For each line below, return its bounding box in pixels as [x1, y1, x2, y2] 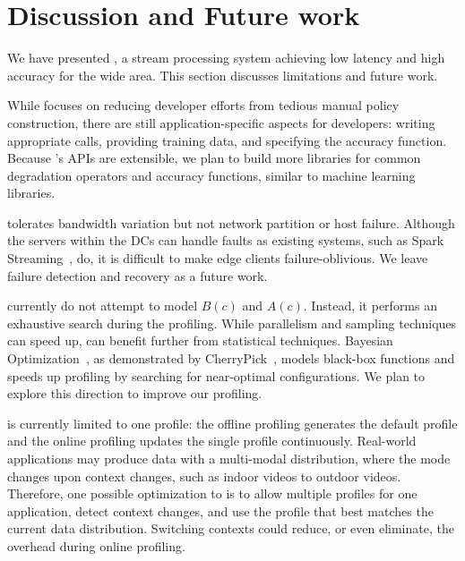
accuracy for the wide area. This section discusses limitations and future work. [7, 65, 438, 84]
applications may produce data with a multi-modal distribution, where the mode [7, 449, 451, 467]
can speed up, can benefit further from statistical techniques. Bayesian [7, 331, 393, 350]
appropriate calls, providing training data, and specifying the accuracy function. [7, 131, 447, 149]
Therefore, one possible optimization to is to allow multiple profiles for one [7, 484, 418, 503]
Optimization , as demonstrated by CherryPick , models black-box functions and [7, 349, 455, 368]
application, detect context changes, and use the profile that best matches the [7, 501, 434, 520]
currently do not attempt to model [7, 296, 198, 315]
